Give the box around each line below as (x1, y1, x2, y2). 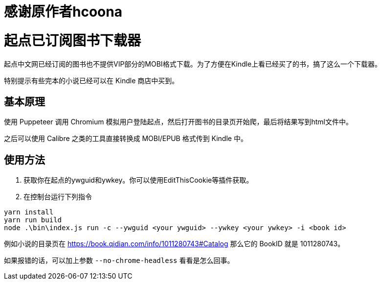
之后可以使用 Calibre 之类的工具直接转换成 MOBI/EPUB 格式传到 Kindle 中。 (4, 134, 247, 143)
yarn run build (4, 216, 62, 224)
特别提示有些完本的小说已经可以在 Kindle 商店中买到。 (4, 76, 179, 85)
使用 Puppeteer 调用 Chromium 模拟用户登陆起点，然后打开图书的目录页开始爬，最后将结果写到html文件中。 (4, 118, 353, 126)
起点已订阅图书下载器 (4, 32, 141, 49)
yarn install (4, 208, 54, 216)
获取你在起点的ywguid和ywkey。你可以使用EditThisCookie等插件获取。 (23, 176, 253, 185)
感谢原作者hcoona (4, 3, 122, 20)
